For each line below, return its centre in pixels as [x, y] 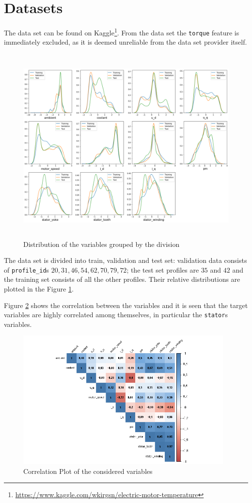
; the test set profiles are [163, 269]
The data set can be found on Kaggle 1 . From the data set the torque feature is [122, 32]
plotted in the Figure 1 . [39, 289]
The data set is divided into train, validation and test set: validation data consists [126, 260]
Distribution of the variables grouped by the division [102, 244]
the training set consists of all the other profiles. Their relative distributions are [122, 279]
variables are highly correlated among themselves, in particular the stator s [116, 315]
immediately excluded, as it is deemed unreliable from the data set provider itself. [126, 42]
